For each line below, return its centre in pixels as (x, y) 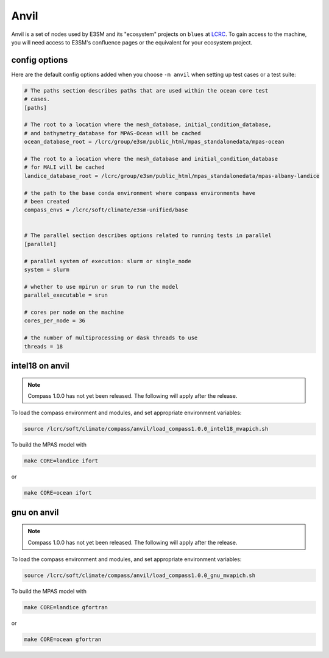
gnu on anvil (35, 512)
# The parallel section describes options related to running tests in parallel (148, 235)
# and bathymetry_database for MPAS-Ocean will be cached (112, 133)
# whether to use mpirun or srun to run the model (101, 287)
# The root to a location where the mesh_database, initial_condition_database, (148, 125)
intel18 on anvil (40, 366)
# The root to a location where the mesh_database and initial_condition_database (151, 159)
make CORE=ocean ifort (58, 493)
